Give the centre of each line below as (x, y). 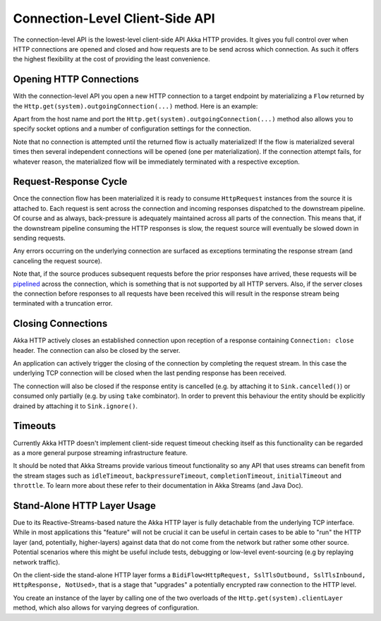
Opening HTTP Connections (76, 79)
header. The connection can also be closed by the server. (97, 350)
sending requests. (40, 238)
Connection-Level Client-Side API (114, 18)
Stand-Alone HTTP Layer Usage (85, 506)
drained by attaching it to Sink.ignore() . (75, 406)
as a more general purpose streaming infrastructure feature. (101, 452)
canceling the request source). (58, 260)
